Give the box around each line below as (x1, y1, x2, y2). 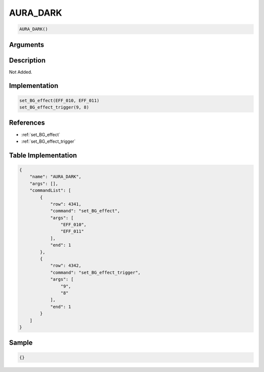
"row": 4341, (50, 201, 82, 207)
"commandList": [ (29, 188, 71, 193)
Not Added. (9, 69, 33, 75)
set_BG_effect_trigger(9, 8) (19, 105, 89, 110)
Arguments (9, 41, 44, 49)
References (9, 119, 45, 127)
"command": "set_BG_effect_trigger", (50, 269, 141, 275)
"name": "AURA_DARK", (29, 174, 82, 179)
